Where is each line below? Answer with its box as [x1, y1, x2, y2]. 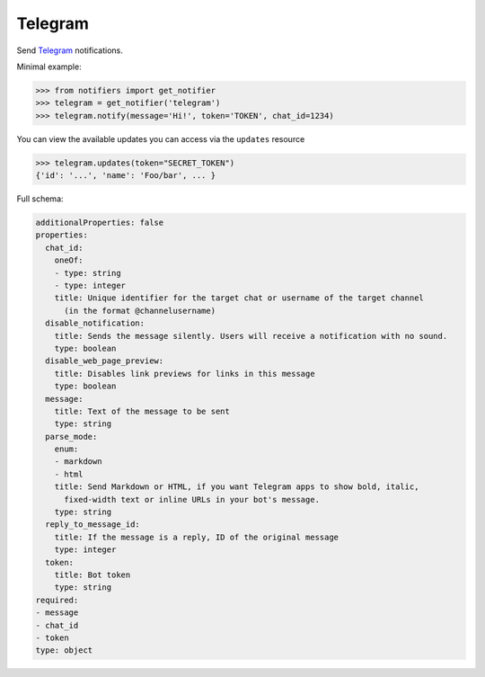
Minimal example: [16, 61, 82, 72]
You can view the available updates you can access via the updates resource [16, 133, 305, 144]
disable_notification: [45, 318, 145, 328]
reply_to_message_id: [45, 520, 141, 530]
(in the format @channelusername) [64, 306, 216, 316]
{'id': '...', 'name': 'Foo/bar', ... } [35, 171, 216, 181]
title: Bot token [54, 569, 131, 580]
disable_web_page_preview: [45, 356, 164, 366]
